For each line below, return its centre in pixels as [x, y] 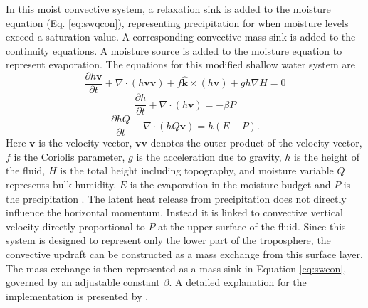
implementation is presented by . [77, 296]
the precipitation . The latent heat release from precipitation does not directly [176, 198]
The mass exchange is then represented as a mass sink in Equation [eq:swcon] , [176, 268]
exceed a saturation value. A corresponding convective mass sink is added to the [181, 37]
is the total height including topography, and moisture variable [197, 170]
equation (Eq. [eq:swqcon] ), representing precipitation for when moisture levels [177, 22]
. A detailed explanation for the [238, 282]
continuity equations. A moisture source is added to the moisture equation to [174, 50]
